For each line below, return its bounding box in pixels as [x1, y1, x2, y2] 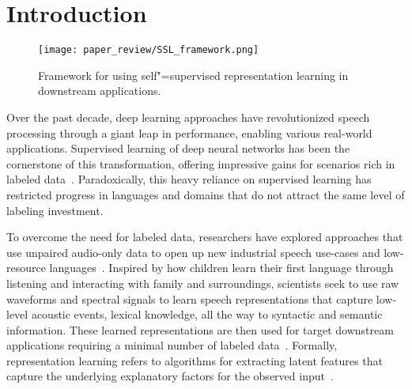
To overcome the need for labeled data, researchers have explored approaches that [6, 228, 403, 245]
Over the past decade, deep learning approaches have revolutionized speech [6, 108, 370, 125]
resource [6, 259, 46, 276]
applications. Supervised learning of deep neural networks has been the [6, 140, 350, 157]
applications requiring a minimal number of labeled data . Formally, [6, 337, 338, 353]
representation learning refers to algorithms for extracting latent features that [6, 352, 383, 368]
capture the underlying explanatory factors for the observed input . [6, 368, 334, 384]
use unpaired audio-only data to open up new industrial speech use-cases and [6, 244, 380, 260]
